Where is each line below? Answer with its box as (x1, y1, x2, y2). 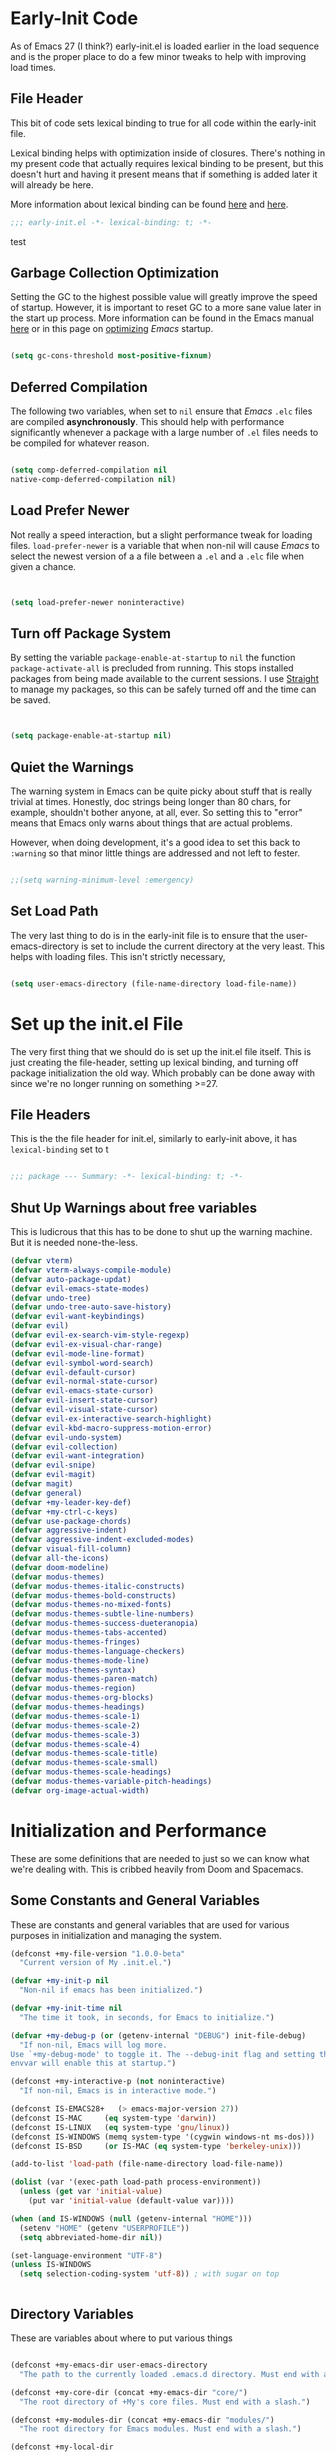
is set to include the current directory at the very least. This (81, 940, 325, 952)
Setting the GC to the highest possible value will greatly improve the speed (10, 291, 318, 303)
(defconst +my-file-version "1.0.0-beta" (10, 1948, 186, 1959)
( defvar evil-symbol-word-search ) (10, 1358, 155, 1368)
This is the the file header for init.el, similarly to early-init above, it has (10, 1133, 298, 1145)
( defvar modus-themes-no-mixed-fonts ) (10, 1600, 172, 1610)
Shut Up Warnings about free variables (10, 1199, 258, 1216)
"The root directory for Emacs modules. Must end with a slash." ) (19, 2424, 302, 2434)
